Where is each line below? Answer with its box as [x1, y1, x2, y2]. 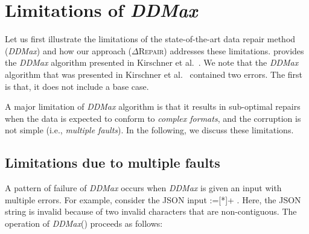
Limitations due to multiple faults [5, 153, 220, 172]
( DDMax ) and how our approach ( [5, 44, 132, 57]
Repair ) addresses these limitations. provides [138, 44, 304, 57]
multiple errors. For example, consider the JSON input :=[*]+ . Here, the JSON [5, 193, 301, 206]
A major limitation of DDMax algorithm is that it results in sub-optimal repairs [5, 100, 301, 113]
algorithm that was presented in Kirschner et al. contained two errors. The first [5, 68, 303, 80]
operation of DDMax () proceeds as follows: [5, 217, 163, 229]
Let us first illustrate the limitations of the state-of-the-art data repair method [5, 33, 296, 45]
